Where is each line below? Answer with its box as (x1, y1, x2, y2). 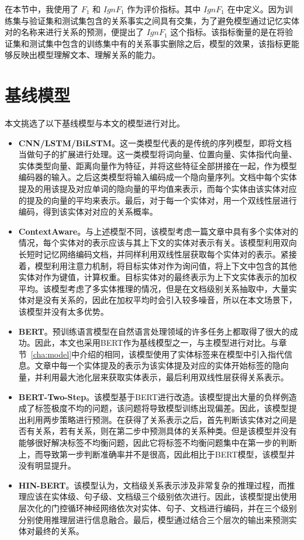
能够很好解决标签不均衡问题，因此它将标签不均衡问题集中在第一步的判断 (18, 436, 297, 448)
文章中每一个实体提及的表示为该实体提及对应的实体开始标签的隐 (34, 359, 281, 372)
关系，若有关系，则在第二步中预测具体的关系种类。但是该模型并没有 (34, 425, 297, 437)
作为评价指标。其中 (127, 3, 201, 15)
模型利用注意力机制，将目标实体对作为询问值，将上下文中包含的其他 (34, 259, 297, 271)
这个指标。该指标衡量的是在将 (170, 26, 285, 38)
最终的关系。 (34, 525, 84, 537)
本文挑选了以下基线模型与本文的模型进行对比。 (5, 117, 185, 129)
